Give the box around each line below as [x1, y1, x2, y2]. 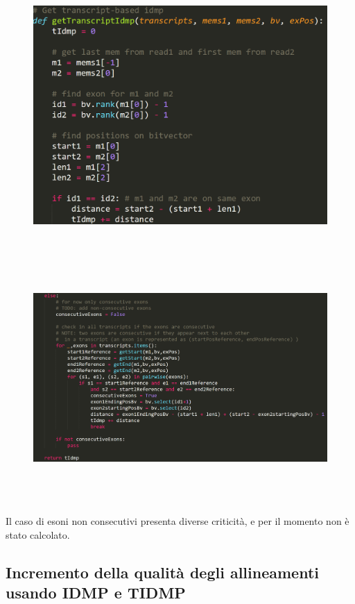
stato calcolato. [6, 527, 70, 542]
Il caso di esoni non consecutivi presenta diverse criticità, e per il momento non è [6, 514, 349, 528]
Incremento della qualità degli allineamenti [6, 561, 319, 582]
